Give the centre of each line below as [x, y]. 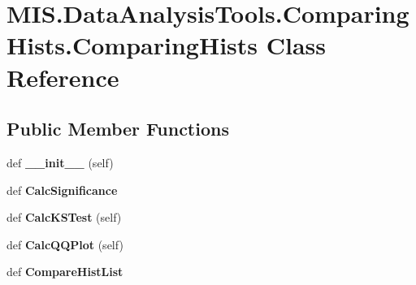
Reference [63, 77]
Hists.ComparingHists [132, 45]
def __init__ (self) [60, 162]
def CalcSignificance [62, 190]
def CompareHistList [65, 272]
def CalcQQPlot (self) [65, 244]
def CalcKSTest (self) [64, 217]
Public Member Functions [118, 129]
